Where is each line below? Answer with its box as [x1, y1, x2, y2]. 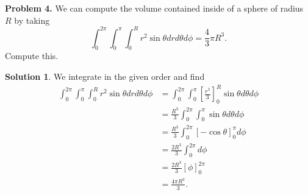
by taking [14, 13, 50, 26]
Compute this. [5, 49, 59, 62]
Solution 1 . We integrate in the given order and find [5, 70, 205, 83]
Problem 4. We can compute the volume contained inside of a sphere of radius [5, 2, 304, 14]
